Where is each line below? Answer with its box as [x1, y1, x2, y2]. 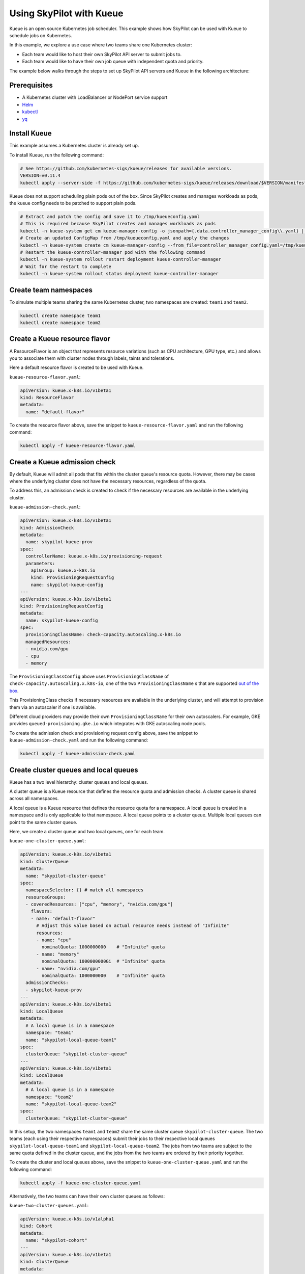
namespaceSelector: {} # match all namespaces [25, 887, 144, 893]
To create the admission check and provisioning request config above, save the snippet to [9, 730, 198, 736]
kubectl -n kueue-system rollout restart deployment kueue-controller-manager [20, 256, 221, 262]
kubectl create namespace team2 [20, 320, 101, 326]
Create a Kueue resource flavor [9, 334, 110, 343]
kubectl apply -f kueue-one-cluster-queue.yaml [20, 1180, 141, 1186]
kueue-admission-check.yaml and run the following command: [9, 737, 148, 744]
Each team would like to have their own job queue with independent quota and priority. [22, 59, 204, 65]
